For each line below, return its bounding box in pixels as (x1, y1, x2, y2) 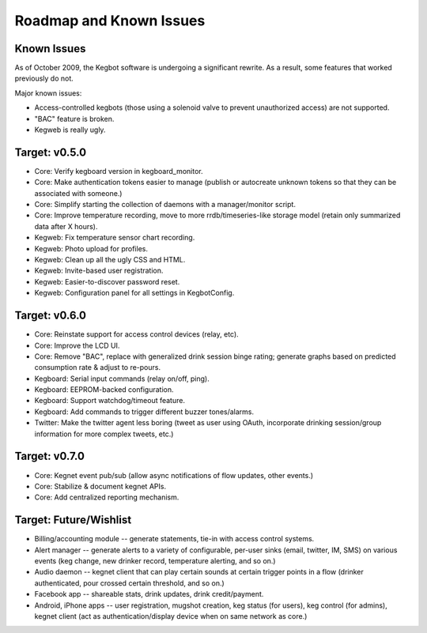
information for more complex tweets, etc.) (34, 429, 174, 439)
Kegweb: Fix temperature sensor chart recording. (34, 233, 195, 243)
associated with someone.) (34, 188, 123, 198)
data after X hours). (34, 221, 98, 231)
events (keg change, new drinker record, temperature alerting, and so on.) (34, 556, 276, 566)
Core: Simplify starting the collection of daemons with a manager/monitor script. (34, 200, 297, 209)
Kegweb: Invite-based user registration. (34, 266, 164, 276)
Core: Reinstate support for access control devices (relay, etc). (34, 330, 239, 339)
